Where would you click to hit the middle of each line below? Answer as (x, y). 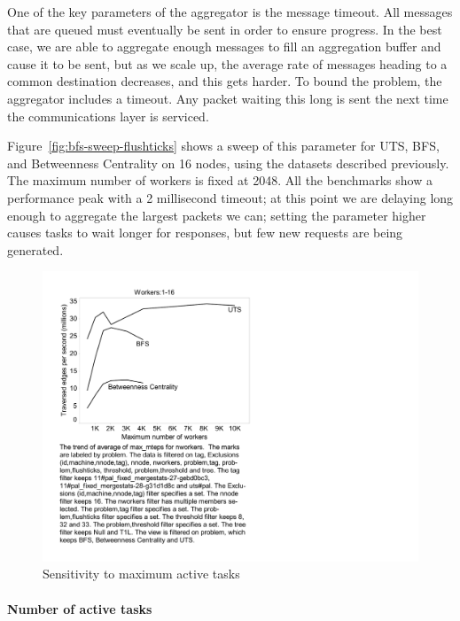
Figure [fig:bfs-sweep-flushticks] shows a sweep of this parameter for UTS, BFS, (223, 146)
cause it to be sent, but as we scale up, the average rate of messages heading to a (227, 63)
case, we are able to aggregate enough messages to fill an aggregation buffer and (224, 47)
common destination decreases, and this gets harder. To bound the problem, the (225, 81)
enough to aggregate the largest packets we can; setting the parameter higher (217, 215)
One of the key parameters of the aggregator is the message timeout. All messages (230, 12)
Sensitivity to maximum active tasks (141, 574)
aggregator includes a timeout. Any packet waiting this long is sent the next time (228, 98)
